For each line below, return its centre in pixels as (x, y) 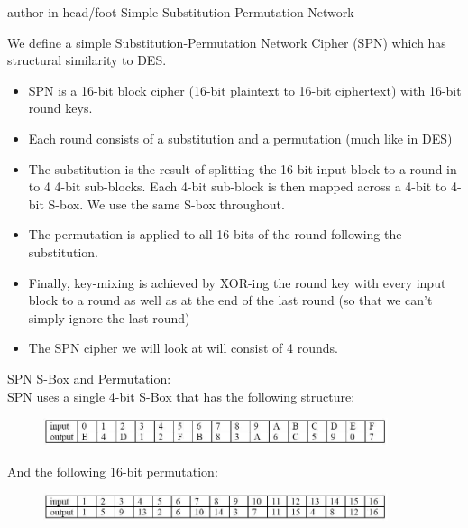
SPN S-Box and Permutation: (89, 378)
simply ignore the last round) (109, 317)
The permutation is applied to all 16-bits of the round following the (215, 234)
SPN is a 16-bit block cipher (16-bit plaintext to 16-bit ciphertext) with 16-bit (245, 90)
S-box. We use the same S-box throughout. (166, 204)
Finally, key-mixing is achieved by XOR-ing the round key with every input (237, 282)
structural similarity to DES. (87, 60)
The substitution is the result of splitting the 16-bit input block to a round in (243, 168)
